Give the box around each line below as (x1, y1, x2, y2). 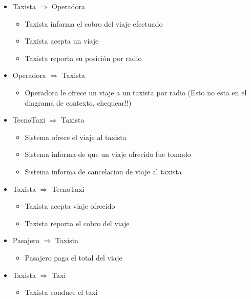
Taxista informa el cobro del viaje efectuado (25, 18, 163, 29)
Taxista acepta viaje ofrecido (25, 201, 115, 211)
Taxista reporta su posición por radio (25, 52, 142, 63)
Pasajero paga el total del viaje (25, 252, 122, 263)
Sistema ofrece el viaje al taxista (25, 131, 127, 142)
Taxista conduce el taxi (25, 287, 98, 297)
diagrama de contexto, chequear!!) (25, 97, 132, 108)
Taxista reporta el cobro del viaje (25, 217, 130, 228)
